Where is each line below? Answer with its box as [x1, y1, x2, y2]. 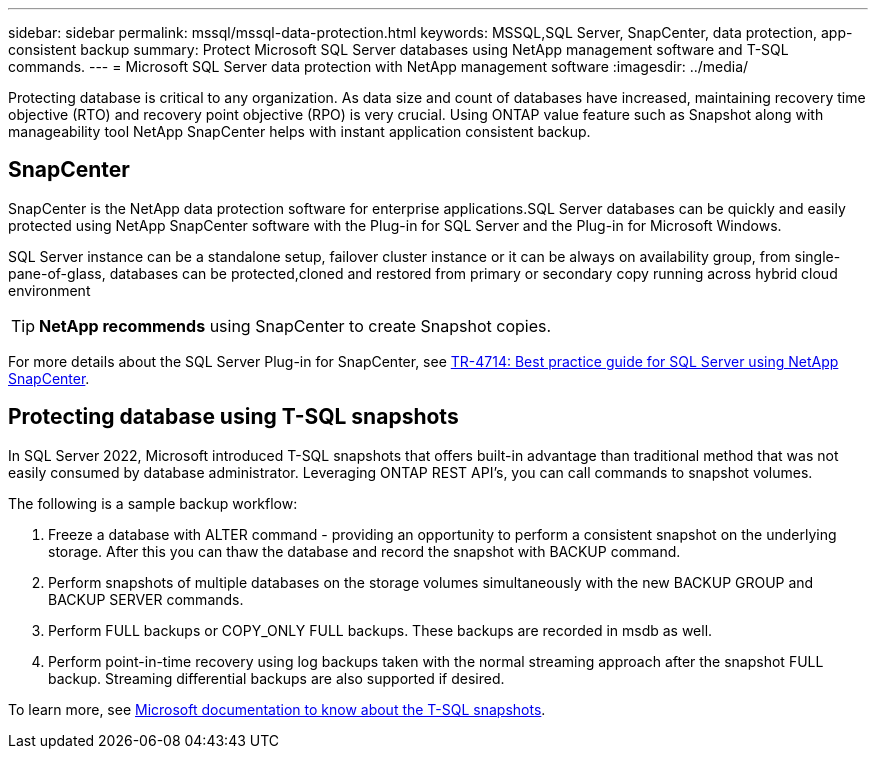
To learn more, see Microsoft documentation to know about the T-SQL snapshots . [8, 700, 546, 718]
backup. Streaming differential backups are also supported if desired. [48, 669, 505, 687]
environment [8, 281, 91, 299]
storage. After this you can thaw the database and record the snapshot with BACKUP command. [48, 542, 681, 560]
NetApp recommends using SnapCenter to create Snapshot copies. [39, 315, 552, 336]
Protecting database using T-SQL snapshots [8, 404, 459, 430]
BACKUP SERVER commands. [48, 590, 244, 608]
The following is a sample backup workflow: [8, 494, 298, 512]
